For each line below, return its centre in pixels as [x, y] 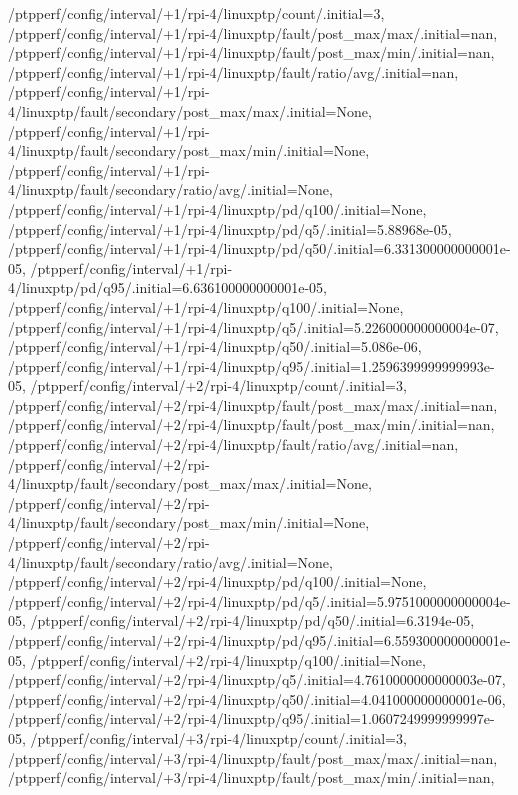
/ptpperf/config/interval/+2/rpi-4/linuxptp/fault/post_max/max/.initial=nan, [253, 404]
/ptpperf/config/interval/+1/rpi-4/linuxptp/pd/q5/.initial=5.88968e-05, [230, 228]
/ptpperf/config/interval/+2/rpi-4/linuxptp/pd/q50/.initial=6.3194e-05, [252, 620]
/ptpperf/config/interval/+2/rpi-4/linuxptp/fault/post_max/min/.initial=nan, [251, 424]
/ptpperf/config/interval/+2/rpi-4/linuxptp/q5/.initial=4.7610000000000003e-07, [257, 679]
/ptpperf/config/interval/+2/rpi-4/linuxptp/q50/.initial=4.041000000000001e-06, [257, 698]
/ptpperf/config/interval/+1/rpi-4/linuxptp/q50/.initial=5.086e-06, [215, 346]
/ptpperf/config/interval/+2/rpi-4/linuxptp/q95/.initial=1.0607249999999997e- [251, 718]
